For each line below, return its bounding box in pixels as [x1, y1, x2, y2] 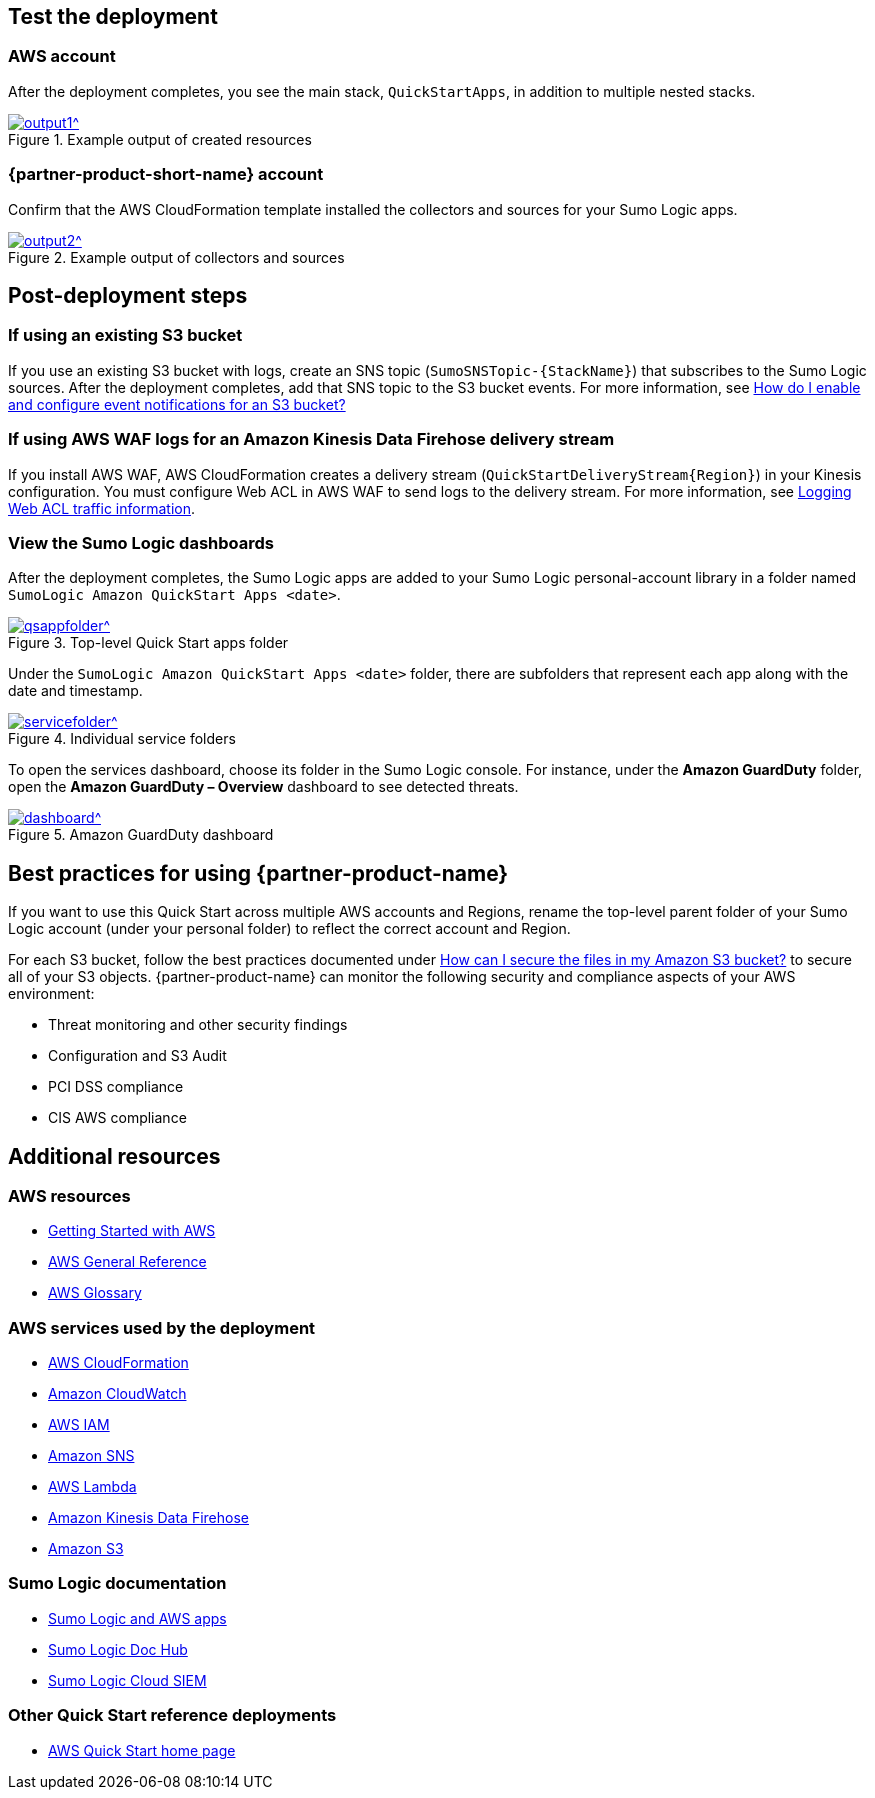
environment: [8, 985, 95, 1003]
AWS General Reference [48, 1253, 207, 1271]
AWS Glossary [48, 1284, 142, 1302]
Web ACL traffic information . [8, 499, 195, 517]
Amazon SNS [48, 1447, 135, 1465]
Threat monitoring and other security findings [48, 1016, 348, 1034]
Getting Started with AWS [48, 1222, 216, 1240]
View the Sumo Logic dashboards [8, 532, 274, 553]
